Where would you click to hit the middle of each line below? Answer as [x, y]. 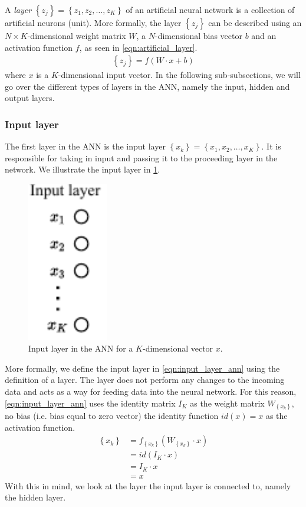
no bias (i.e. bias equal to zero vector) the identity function [112, 416]
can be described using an [255, 22]
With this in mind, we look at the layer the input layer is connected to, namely [148, 485]
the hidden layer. [35, 497]
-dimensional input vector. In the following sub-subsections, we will [179, 75]
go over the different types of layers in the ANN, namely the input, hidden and [147, 86]
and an [264, 35]
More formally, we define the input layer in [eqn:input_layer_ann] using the [142, 368]
